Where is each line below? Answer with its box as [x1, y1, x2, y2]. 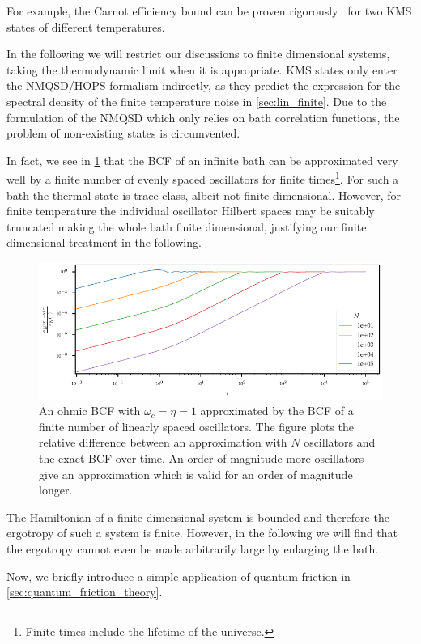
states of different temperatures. [6, 18, 165, 35]
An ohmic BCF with [39, 402, 141, 419]
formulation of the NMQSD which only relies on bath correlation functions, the [6, 108, 400, 125]
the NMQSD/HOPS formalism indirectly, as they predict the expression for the [6, 77, 401, 94]
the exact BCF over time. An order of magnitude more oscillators [39, 449, 364, 466]
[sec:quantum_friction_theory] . [6, 583, 163, 600]
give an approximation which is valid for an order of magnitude [39, 465, 353, 482]
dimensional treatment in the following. [6, 234, 202, 251]
